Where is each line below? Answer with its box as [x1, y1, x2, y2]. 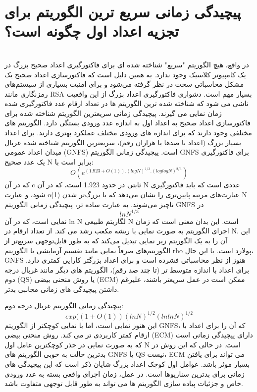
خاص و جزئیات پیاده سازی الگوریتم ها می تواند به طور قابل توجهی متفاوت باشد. [4, 378, 243, 389]
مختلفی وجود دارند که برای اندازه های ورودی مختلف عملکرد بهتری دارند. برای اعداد [4, 127, 252, 138]
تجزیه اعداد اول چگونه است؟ [4, 21, 179, 41]
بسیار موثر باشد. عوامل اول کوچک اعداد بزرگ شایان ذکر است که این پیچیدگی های [4, 358, 250, 369]
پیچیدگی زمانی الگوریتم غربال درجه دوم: [4, 300, 123, 311]
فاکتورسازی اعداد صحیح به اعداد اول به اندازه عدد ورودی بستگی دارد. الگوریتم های [4, 117, 251, 128]
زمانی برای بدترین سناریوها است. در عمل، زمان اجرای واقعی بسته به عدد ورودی [4, 368, 245, 379]
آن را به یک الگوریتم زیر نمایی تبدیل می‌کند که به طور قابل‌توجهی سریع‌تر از [4, 235, 227, 245]
